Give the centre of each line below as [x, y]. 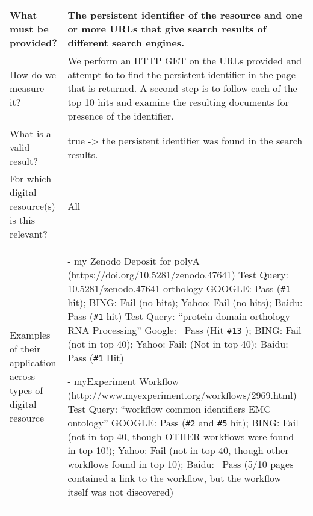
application [33, 362]
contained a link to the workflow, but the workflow [175, 478]
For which [31, 178]
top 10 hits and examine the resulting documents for [178, 102]
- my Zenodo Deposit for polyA [134, 261]
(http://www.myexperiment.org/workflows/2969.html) [182, 395]
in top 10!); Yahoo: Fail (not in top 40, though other [178, 450]
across [22, 376]
